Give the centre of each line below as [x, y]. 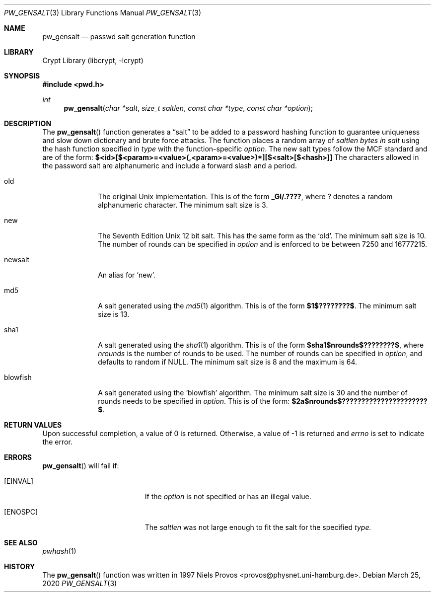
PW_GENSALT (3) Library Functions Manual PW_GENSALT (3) [103, 13]
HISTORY [20, 566]
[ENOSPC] [21, 512]
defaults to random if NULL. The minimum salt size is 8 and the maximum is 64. [228, 362]
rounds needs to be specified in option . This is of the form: [194, 401]
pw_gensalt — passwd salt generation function [119, 37]
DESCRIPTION [28, 123]
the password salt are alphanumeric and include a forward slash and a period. [170, 166]
